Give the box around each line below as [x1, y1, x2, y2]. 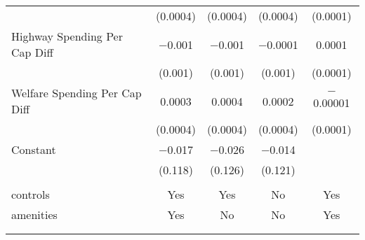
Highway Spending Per [11, 28, 123, 44]
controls [11, 186, 50, 202]
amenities [11, 206, 58, 223]
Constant [11, 141, 56, 157]
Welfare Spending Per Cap [11, 85, 142, 101]
